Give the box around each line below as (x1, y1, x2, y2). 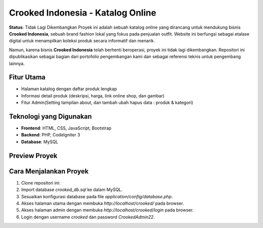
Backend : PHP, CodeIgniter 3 (21, 132, 80, 138)
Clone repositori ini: (21, 180, 60, 186)
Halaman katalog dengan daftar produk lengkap (21, 86, 117, 92)
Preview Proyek (9, 152, 58, 160)
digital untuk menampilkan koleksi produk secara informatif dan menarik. (9, 38, 155, 44)
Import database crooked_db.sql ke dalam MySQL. (21, 187, 123, 192)
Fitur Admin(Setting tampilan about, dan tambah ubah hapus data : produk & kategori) (21, 100, 193, 106)
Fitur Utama (9, 73, 46, 81)
